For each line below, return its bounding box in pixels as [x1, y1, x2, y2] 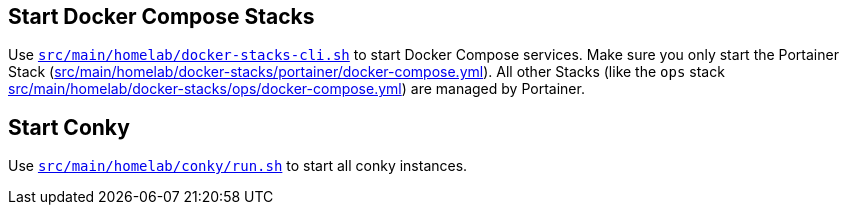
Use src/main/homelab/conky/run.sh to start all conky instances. [8, 157, 468, 175]
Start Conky [8, 114, 130, 140]
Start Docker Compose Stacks [8, 4, 315, 29]
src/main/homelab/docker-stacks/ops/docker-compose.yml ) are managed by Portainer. [8, 80, 585, 98]
